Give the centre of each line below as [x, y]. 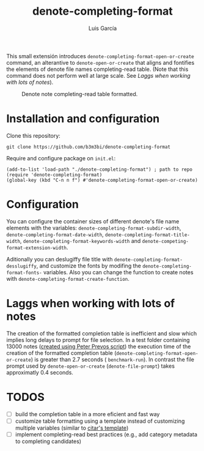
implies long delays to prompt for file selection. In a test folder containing [98, 340]
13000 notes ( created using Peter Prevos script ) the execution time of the [99, 346]
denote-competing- [166, 241]
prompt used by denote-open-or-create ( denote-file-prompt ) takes [91, 366]
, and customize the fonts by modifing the [89, 266]
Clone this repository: [34, 135]
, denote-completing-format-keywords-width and [80, 240]
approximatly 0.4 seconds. [40, 372]
